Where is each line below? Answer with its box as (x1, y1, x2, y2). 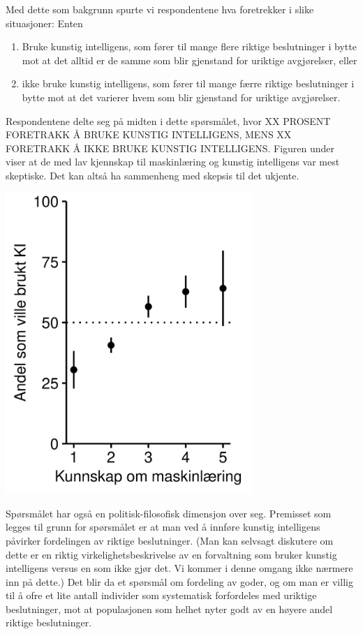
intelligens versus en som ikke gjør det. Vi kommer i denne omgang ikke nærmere (6, 561, 353, 575)
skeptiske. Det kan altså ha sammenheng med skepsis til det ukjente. (6, 168, 299, 182)
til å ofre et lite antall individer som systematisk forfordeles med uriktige (6, 588, 317, 603)
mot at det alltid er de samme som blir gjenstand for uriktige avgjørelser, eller (22, 52, 357, 67)
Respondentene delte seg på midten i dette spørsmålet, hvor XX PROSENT (6, 113, 331, 128)
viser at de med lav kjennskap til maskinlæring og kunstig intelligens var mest (6, 154, 340, 169)
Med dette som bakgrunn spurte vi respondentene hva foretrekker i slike (6, 2, 314, 16)
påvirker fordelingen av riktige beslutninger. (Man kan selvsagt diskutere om (6, 533, 334, 547)
